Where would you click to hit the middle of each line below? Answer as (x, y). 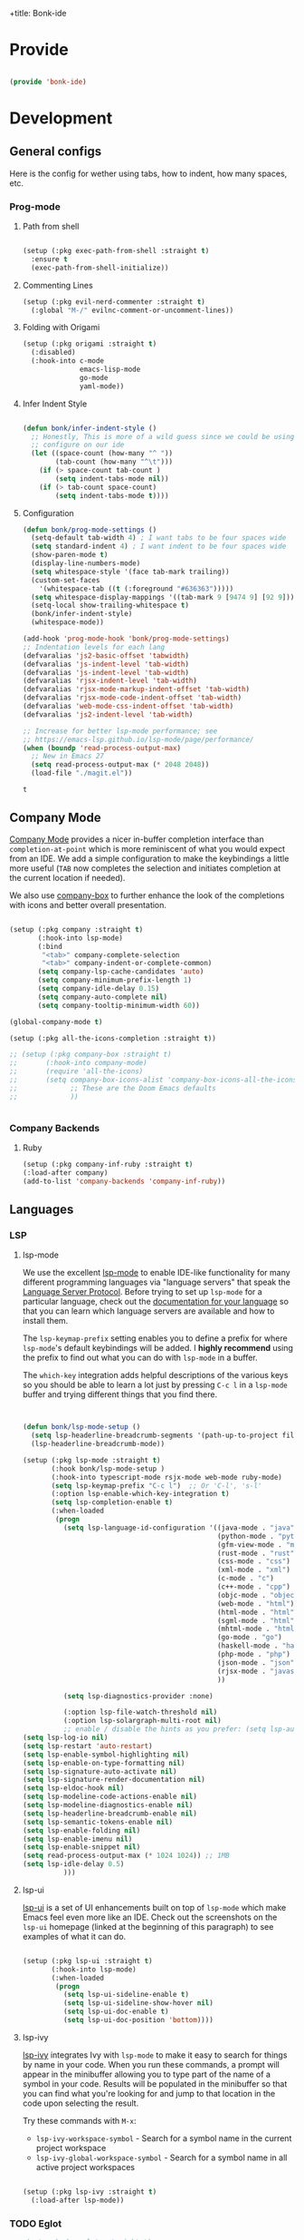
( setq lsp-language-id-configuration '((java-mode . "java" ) (180, 1528)
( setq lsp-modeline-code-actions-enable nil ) (109, 1797)
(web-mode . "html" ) (256, 1604)
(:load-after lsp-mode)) (78, 2200)
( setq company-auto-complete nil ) (103, 997)
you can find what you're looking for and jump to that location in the (149, 2093)
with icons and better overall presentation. (88, 905)
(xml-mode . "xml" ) (254, 1570)
